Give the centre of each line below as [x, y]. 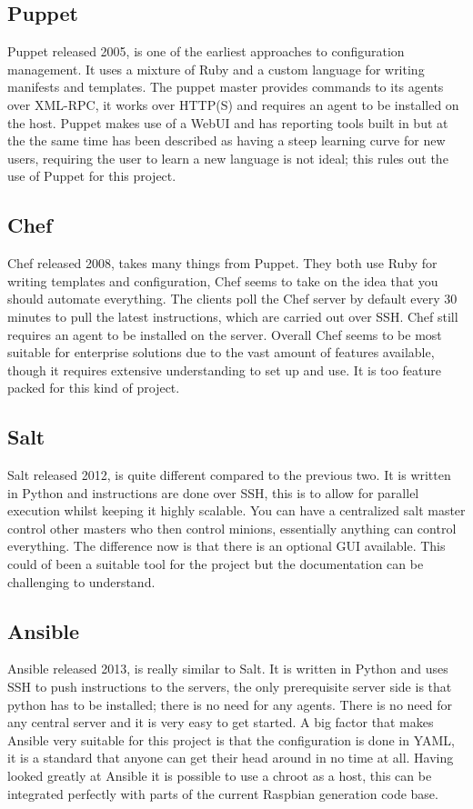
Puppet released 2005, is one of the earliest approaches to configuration [206, 51]
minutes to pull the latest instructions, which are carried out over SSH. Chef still [233, 316]
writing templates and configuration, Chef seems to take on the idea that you [223, 280]
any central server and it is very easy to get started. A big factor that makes [221, 722]
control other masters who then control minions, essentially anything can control [232, 528]
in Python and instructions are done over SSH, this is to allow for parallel [213, 492]
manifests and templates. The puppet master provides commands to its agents [226, 87]
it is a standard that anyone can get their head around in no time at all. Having [231, 758]
